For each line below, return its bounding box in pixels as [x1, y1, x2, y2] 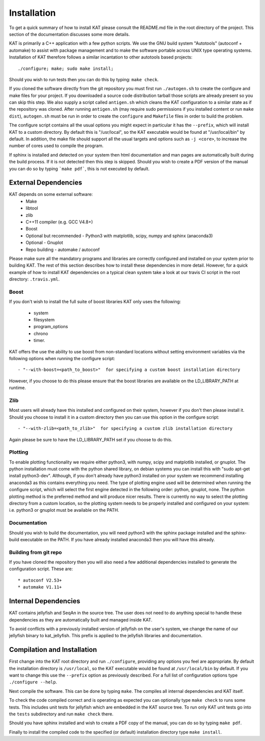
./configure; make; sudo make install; [18, 65, 114, 71]
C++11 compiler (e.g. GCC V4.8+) [26, 219, 93, 225]
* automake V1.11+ [18, 585, 62, 590]
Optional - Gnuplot [26, 240, 63, 246]
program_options [33, 324, 68, 330]
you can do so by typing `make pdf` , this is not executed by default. [9, 165, 150, 172]
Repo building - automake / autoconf [26, 247, 100, 252]
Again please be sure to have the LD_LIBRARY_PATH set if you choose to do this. [9, 436, 173, 442]
